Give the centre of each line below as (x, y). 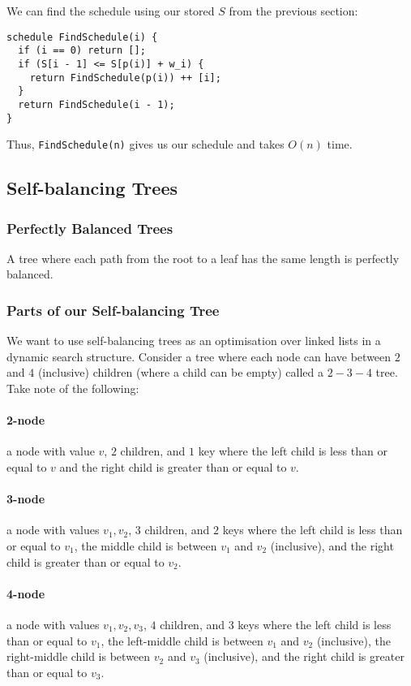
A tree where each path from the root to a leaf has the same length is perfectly (203, 258)
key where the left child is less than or (293, 451)
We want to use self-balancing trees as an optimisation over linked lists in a (194, 341)
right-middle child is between (79, 656)
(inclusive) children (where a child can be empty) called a (180, 372)
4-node (26, 593)
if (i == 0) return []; (82, 51)
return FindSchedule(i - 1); (96, 104)
